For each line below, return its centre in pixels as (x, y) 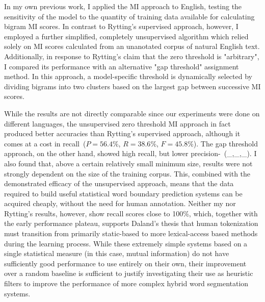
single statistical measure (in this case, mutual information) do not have (117, 253)
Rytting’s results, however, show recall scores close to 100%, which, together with (131, 213)
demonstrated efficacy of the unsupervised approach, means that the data (119, 183)
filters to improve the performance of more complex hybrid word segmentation (126, 283)
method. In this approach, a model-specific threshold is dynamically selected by (128, 76)
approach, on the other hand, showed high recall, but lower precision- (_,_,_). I (130, 153)
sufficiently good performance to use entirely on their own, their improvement (125, 263)
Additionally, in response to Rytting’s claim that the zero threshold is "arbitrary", (132, 56)
